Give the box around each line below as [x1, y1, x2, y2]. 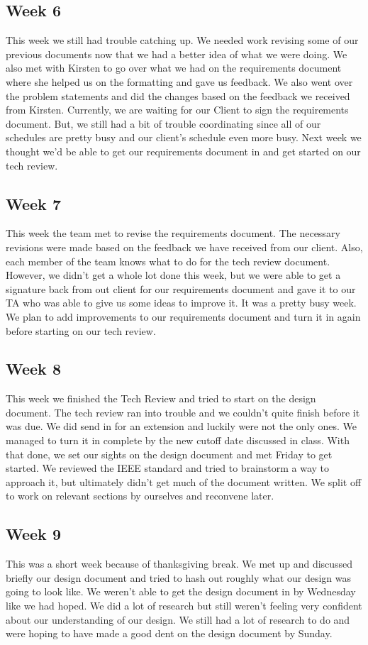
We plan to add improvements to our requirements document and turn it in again [6, 309, 361, 324]
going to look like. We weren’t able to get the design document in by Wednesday [6, 584, 356, 599]
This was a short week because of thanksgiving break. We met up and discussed [6, 556, 353, 571]
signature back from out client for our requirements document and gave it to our [6, 281, 356, 296]
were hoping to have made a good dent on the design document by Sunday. [6, 626, 333, 641]
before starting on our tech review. [6, 323, 156, 338]
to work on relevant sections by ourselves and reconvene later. [6, 488, 274, 503]
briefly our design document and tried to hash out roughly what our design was [6, 570, 352, 585]
